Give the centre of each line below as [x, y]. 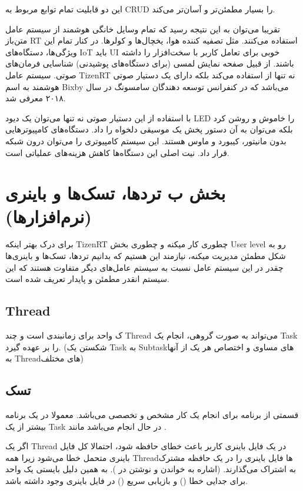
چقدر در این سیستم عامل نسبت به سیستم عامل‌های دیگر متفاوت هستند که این [144, 267]
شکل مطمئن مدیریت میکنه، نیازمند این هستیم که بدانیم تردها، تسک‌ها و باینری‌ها [146, 256]
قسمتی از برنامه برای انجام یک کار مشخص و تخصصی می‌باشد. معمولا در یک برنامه [152, 414]
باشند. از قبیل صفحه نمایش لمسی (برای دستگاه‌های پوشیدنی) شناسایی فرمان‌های [150, 63]
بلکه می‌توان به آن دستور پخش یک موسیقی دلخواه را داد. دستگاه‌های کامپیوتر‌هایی [149, 129]
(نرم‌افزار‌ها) [49, 216]
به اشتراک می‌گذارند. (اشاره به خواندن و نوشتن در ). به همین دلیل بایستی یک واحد [151, 469]
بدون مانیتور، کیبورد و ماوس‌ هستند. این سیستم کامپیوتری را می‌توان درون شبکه [146, 140]
